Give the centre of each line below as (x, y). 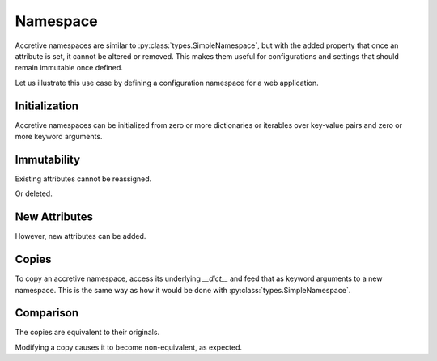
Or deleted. (34, 193)
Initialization (47, 106)
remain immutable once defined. (69, 68)
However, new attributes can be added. (81, 236)
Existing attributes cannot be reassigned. (83, 179)
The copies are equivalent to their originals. (87, 333)
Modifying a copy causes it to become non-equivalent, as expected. (129, 347)
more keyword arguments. (59, 137)
